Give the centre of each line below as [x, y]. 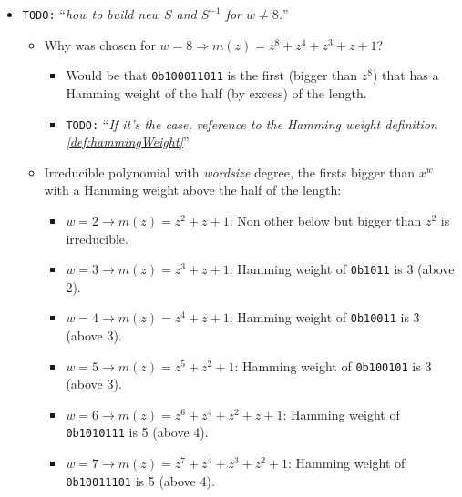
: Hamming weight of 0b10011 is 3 [324, 317]
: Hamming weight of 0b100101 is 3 [333, 365]
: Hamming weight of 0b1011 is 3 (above [342, 269]
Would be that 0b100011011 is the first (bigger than [212, 75]
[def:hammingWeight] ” [128, 142]
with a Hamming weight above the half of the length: [193, 190]
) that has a [406, 75]
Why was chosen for [100, 44]
